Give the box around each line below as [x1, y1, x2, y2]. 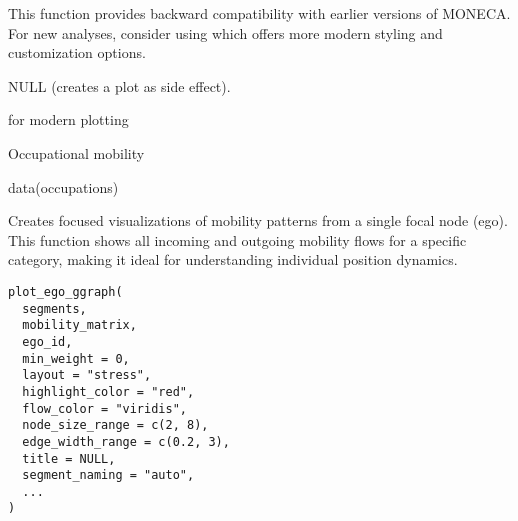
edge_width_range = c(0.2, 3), [22, 434, 230, 449]
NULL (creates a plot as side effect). [8, 75, 231, 96]
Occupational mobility [8, 142, 145, 163]
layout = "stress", [22, 368, 152, 383]
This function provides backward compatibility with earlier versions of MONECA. [8, 3, 511, 23]
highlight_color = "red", [22, 384, 195, 399]
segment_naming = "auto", [22, 468, 195, 483]
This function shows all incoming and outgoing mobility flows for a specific [8, 229, 467, 250]
